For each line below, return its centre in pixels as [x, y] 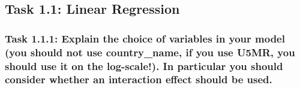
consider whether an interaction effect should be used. [139, 79]
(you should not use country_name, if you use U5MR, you [150, 52]
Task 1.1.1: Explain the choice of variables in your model [145, 38]
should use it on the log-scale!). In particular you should [144, 66]
